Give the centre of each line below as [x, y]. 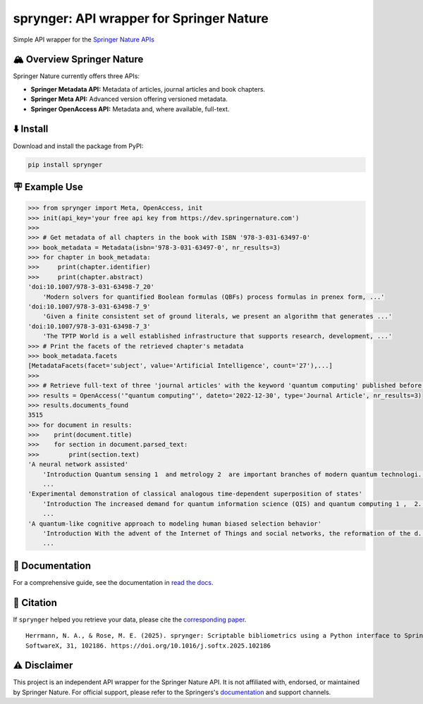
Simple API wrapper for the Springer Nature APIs [84, 39]
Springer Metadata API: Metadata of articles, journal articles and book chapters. [148, 89]
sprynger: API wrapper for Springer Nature [141, 18]
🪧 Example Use [48, 187]
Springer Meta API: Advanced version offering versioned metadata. [129, 99]
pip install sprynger [65, 165]
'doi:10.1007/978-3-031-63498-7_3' [89, 326]
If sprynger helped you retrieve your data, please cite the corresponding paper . [130, 619]
